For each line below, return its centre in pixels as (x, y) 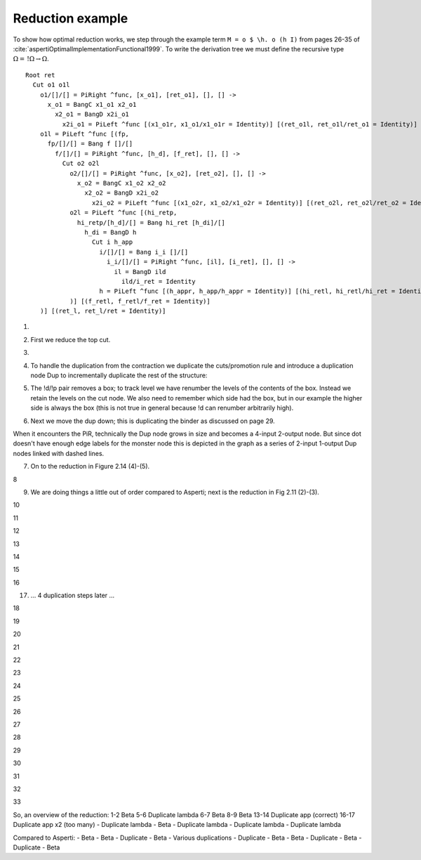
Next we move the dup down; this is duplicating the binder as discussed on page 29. (153, 421)
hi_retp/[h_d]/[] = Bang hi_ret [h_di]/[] (152, 222)
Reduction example (71, 18)
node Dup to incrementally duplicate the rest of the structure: (119, 375)
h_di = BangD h (111, 232)
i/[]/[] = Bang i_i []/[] (144, 252)
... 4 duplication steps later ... (73, 595)
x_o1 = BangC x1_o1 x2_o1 (92, 104)
